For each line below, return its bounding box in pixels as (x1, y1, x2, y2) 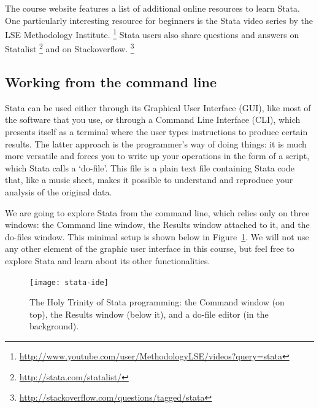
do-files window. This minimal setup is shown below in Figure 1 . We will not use (5, 230, 309, 243)
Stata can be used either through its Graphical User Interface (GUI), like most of (5, 101, 311, 114)
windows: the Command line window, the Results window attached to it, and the (5, 218, 310, 231)
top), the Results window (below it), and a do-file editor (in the (29, 307, 269, 320)
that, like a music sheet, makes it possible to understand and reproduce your (5, 173, 293, 186)
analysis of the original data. (5, 186, 112, 198)
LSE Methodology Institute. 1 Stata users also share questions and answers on (5, 26, 299, 41)
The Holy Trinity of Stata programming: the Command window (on (29, 296, 285, 308)
